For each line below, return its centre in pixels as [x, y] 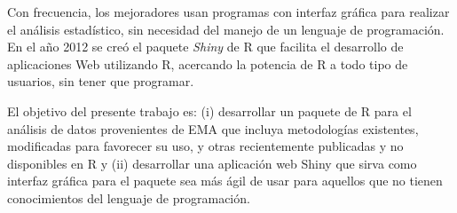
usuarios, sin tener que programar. [101, 81]
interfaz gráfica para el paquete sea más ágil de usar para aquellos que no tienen [225, 181]
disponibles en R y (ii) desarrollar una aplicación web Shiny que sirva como [212, 163]
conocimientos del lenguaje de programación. [129, 197]
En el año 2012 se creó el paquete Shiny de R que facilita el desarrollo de [205, 47]
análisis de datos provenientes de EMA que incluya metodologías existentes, [213, 128]
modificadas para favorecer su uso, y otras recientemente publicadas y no [205, 146]
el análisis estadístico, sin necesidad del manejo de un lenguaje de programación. [226, 29]
